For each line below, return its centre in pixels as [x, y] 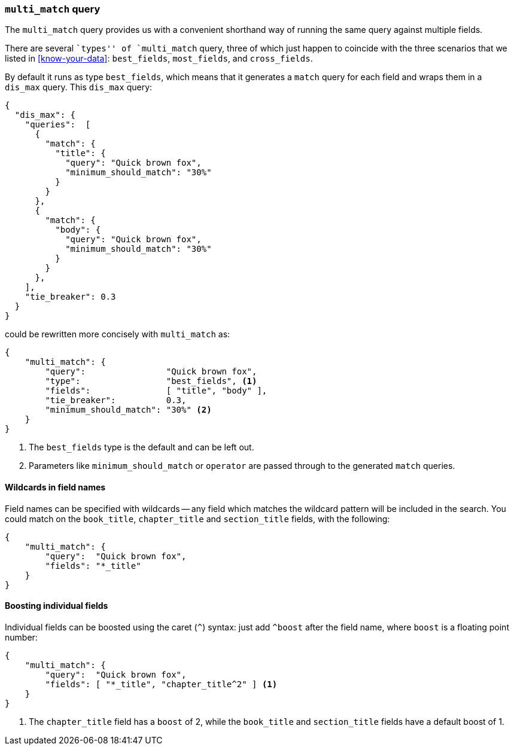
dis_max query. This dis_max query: [79, 87]
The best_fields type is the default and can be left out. [142, 447]
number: [21, 637]
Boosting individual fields [57, 606]
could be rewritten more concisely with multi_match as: [118, 334]
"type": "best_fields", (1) [151, 381]
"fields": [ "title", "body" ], [156, 391]
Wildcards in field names [55, 487]
